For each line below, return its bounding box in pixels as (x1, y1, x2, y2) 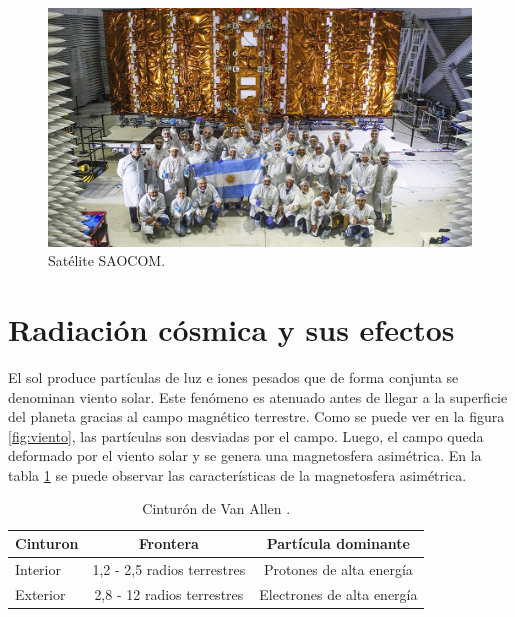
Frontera (138, 533, 199, 554)
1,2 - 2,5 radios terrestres (92, 558, 246, 579)
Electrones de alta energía (259, 583, 418, 604)
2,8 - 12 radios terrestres (94, 583, 244, 604)
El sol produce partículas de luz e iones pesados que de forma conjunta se (8, 366, 459, 387)
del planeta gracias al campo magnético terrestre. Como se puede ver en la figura (8, 406, 505, 427)
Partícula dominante (266, 533, 410, 554)
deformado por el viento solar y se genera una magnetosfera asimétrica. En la (8, 445, 482, 466)
